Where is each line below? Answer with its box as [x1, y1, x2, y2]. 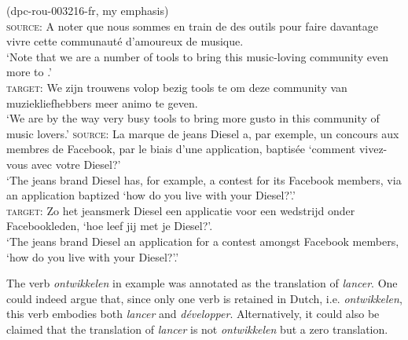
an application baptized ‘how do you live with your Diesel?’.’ [6, 187, 296, 203]
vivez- [358, 141, 388, 157]
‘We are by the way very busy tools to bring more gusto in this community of [6, 110, 380, 126]
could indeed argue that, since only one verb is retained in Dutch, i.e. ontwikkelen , [6, 290, 402, 306]
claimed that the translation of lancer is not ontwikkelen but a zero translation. [6, 320, 388, 337]
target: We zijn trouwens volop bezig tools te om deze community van [6, 79, 347, 95]
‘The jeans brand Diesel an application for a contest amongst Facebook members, [6, 232, 399, 249]
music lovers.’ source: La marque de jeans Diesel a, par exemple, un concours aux [6, 125, 399, 141]
